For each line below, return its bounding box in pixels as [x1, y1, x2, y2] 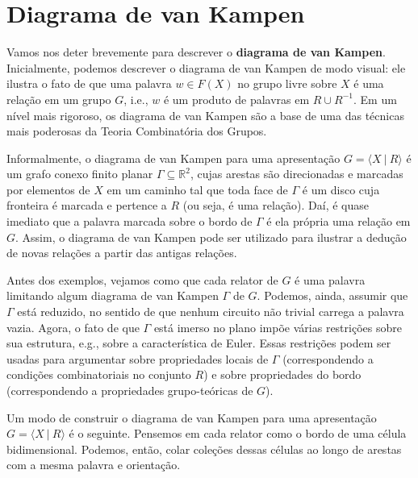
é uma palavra [295, 271, 366, 288]
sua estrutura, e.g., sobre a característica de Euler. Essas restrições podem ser [6, 335, 391, 351]
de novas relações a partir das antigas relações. [6, 244, 237, 261]
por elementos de [6, 181, 90, 197]
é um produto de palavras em [163, 90, 310, 107]
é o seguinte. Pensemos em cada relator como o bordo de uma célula [69, 425, 407, 442]
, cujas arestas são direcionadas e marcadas [190, 165, 403, 182]
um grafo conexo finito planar [6, 165, 153, 182]
